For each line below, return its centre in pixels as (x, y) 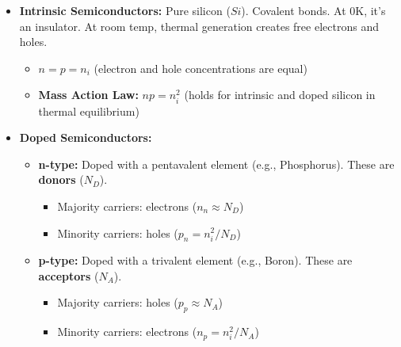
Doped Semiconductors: (86, 137)
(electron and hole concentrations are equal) (200, 68)
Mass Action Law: (88, 95)
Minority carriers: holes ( (118, 233)
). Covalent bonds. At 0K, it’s (313, 10)
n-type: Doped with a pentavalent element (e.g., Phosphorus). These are (216, 164)
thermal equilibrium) (89, 111)
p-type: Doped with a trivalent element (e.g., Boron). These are (195, 260)
